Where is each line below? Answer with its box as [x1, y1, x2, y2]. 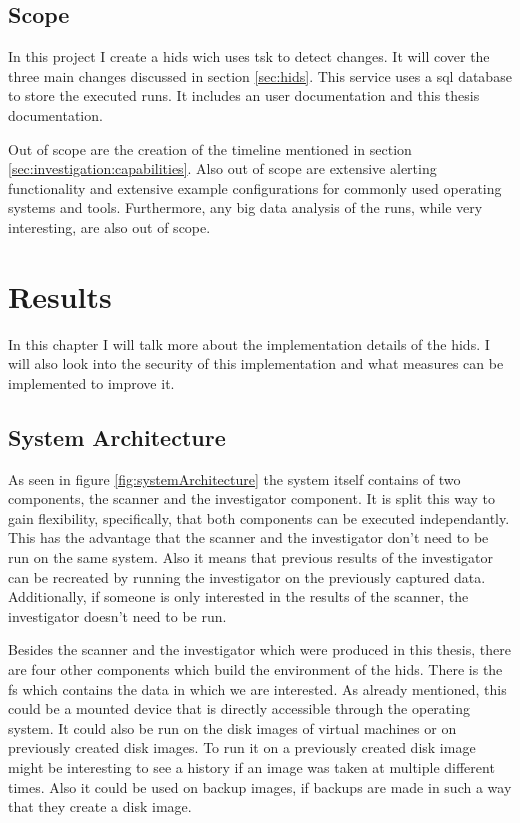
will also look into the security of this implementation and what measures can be [8, 353, 504, 374]
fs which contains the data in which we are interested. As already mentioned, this [8, 678, 507, 699]
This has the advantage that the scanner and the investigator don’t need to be [8, 527, 489, 548]
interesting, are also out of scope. [8, 216, 211, 237]
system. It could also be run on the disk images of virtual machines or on [8, 717, 457, 738]
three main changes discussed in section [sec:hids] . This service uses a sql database [8, 65, 512, 86]
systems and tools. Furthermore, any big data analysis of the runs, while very [8, 197, 483, 218]
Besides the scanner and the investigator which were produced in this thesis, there [8, 639, 511, 660]
